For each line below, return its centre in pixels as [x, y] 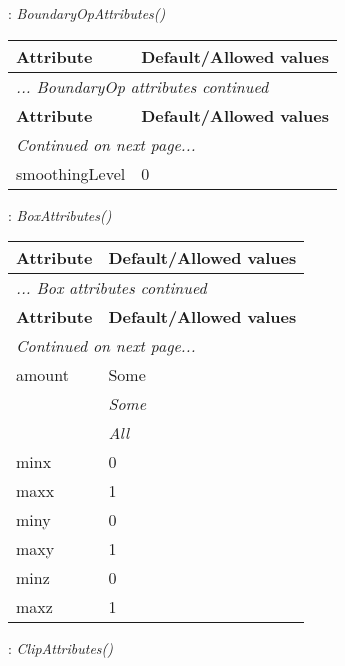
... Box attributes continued [111, 288]
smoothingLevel [71, 173]
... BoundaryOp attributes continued [142, 86]
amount [42, 375]
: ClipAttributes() [61, 648]
